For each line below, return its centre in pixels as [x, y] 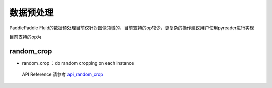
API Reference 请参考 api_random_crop [62, 74]
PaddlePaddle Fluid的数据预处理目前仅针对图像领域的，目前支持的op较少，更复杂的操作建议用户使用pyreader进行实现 [132, 28]
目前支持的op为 [25, 37]
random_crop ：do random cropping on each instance [78, 63]
